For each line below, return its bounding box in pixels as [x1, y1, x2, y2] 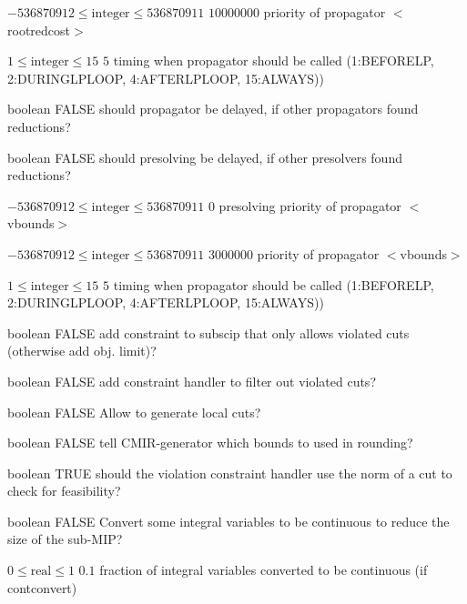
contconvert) [7, 578, 77, 597]
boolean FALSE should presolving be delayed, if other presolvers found [7, 147, 402, 166]
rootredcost [7, 20, 70, 39]
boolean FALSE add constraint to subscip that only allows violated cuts [7, 323, 410, 342]
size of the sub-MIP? [7, 529, 123, 549]
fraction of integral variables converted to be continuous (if [99, 560, 428, 579]
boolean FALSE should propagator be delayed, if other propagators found [7, 99, 419, 118]
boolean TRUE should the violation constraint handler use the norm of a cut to [7, 463, 452, 482]
